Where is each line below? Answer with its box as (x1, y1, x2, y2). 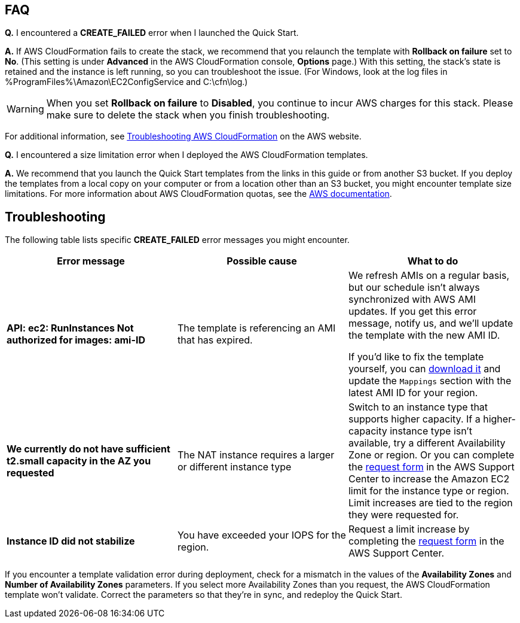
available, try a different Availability (348, 437, 506, 449)
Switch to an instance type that (348, 401, 488, 414)
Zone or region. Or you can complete (348, 449, 515, 461)
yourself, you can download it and (348, 363, 501, 375)
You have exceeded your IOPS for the (177, 529, 346, 542)
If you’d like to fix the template (348, 351, 484, 363)
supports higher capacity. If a (348, 413, 481, 426)
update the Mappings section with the (348, 375, 512, 387)
